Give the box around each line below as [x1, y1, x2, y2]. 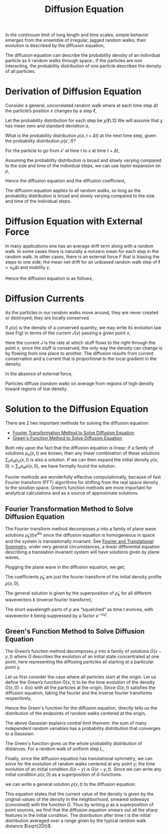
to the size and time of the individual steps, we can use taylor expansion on [5, 163, 161, 169]
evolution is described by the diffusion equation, [5, 43, 105, 49]
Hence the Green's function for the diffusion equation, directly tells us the [5, 705, 157, 711]
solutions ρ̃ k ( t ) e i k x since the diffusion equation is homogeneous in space [5, 531, 155, 539]
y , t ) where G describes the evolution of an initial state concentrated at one [5, 654, 159, 660]
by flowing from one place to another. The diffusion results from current [5, 350, 154, 356]
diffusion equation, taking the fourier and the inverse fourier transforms [5, 690, 152, 696]
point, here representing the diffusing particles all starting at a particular [5, 659, 154, 665]
